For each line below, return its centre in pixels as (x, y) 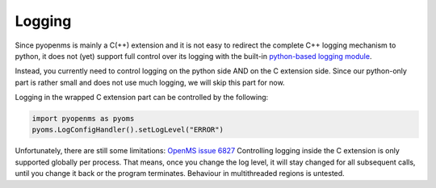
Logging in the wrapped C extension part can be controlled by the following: (142, 98)
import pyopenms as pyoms (83, 119)
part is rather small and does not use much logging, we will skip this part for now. (150, 82)
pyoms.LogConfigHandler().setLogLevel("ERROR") (128, 130)
